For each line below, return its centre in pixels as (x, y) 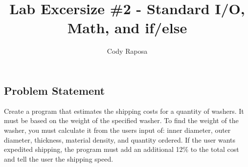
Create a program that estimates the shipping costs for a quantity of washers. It (124, 111)
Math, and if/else (127, 28)
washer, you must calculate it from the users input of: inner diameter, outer (117, 130)
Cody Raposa (127, 51)
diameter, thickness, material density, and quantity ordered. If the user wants (120, 139)
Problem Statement (55, 90)
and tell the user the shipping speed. (59, 158)
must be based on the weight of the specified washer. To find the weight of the (121, 120)
